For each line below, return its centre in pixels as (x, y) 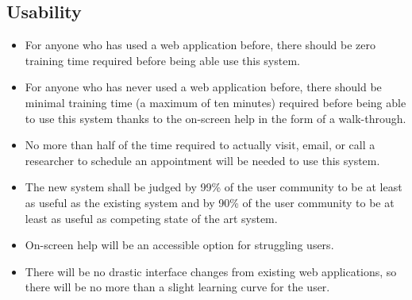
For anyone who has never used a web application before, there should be (203, 87)
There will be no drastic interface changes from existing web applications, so (211, 271)
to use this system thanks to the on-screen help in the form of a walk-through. (216, 118)
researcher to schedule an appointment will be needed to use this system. (202, 160)
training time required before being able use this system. (162, 60)
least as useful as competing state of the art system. (151, 218)
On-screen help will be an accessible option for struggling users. (179, 245)
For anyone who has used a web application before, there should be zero (200, 45)
